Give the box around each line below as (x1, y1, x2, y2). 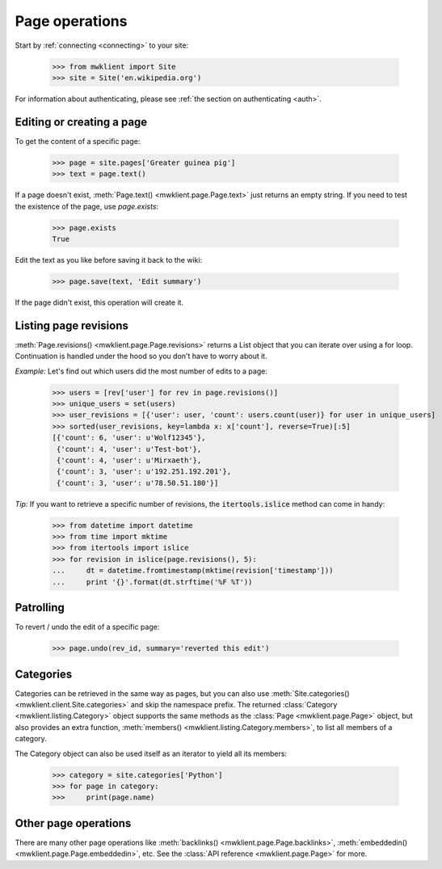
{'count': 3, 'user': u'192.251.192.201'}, (57, 467, 232, 476)
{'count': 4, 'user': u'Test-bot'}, (57, 445, 202, 453)
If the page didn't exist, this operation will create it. (15, 297, 184, 307)
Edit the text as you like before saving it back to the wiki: (15, 255, 203, 264)
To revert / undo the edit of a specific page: (15, 622, 160, 632)
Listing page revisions (15, 318, 129, 332)
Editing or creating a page (15, 115, 148, 129)
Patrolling (15, 601, 65, 614)
